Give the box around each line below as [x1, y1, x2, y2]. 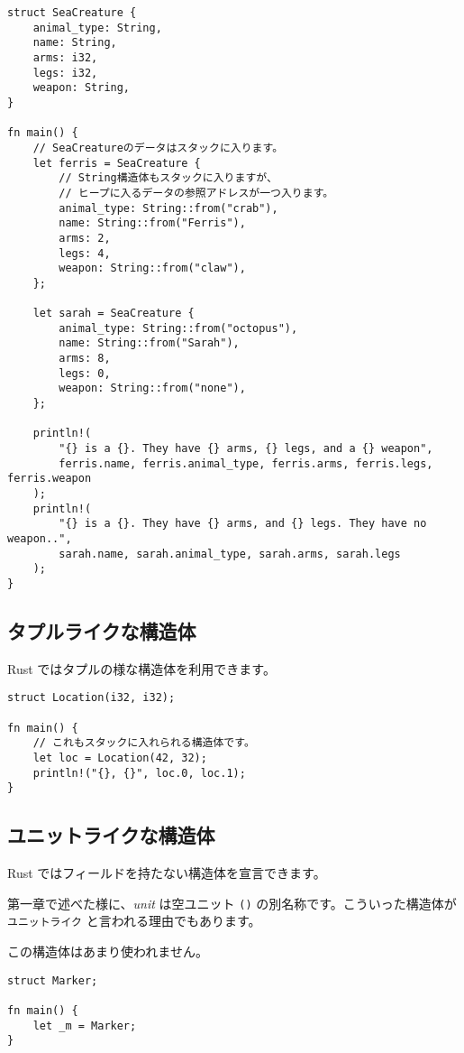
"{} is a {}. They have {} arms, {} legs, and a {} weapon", [59, 442, 433, 456]
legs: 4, [59, 246, 111, 260]
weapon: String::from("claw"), [59, 262, 246, 275]
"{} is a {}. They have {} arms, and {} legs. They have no [59, 517, 427, 531]
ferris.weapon [7, 472, 92, 485]
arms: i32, [32, 51, 98, 64]
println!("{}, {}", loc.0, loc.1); [32, 766, 246, 780]
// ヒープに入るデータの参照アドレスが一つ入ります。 [59, 186, 334, 199]
